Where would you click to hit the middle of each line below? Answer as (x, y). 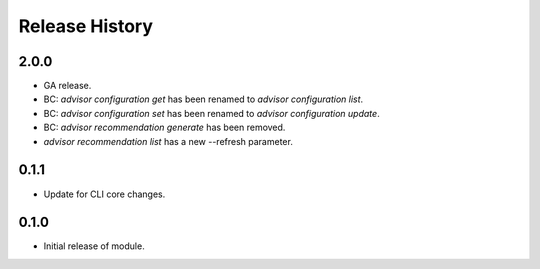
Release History (86, 26)
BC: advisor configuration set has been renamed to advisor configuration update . (211, 113)
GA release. (67, 86)
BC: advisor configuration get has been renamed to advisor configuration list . (203, 99)
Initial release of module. (94, 246)
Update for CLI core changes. (104, 194)
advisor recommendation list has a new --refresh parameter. (168, 141)
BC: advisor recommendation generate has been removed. (164, 127)
